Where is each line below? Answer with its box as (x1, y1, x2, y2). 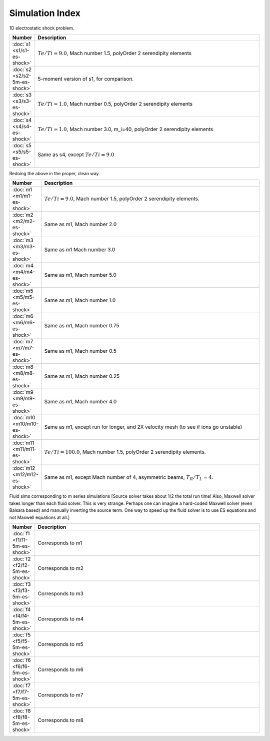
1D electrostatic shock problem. (9, 25, 74, 31)
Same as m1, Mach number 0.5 (44, 348, 117, 355)
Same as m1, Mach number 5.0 (44, 272, 117, 279)
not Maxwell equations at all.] (9, 514, 70, 520)
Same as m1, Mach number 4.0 (44, 398, 117, 405)
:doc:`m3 (12, 237, 33, 244)
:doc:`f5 (12, 631, 31, 638)
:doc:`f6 (12, 656, 31, 663)
